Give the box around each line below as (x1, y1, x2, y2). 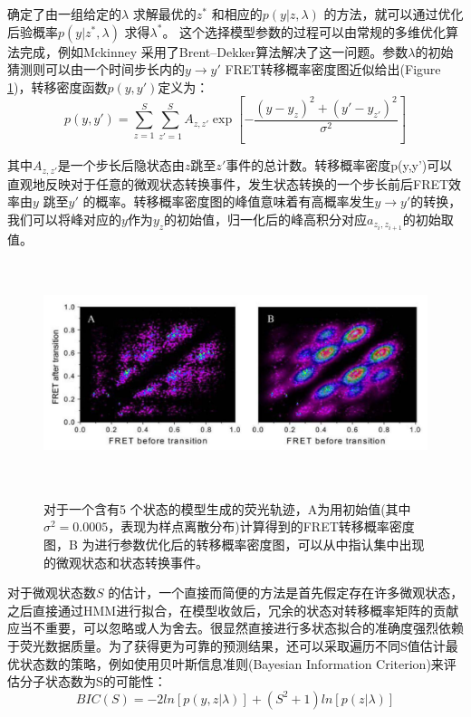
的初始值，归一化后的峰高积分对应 (164, 209, 368, 228)
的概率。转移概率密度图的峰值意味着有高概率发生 (82, 192, 375, 211)
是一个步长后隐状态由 (57, 156, 185, 175)
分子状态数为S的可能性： (19, 672, 167, 691)
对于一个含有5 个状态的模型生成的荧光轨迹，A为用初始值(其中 (43, 499, 411, 518)
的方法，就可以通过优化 (323, 5, 464, 23)
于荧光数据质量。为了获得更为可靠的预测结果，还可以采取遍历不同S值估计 (7, 636, 446, 655)
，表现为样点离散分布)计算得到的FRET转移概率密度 (108, 517, 415, 536)
